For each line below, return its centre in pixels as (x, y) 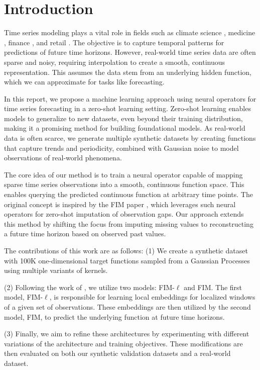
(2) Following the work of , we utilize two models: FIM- (89, 287)
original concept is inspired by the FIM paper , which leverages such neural (120, 204)
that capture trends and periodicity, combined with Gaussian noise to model (121, 148)
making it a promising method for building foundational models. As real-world (125, 128)
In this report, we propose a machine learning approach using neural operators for (130, 98)
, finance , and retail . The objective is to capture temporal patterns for (114, 42)
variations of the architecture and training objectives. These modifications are (123, 343)
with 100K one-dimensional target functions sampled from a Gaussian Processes (127, 260)
